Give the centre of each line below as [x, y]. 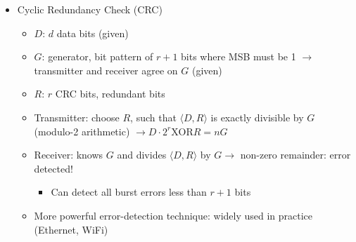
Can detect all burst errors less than [129, 192]
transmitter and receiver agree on [106, 70]
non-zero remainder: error [295, 155]
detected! [53, 168]
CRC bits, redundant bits [110, 94]
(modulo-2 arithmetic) [82, 131]
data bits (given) [93, 33]
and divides [142, 155]
